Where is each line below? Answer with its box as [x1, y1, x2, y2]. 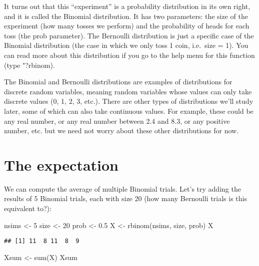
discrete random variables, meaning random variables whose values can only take [4, 86, 252, 96]
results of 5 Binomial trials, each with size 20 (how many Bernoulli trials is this [4, 193, 247, 204]
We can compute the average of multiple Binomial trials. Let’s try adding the [4, 183, 241, 194]
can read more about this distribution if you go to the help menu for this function [4, 49, 255, 60]
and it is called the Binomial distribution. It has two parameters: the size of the [4, 10, 248, 21]
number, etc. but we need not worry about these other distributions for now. [4, 125, 239, 136]
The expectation [4, 154, 118, 175]
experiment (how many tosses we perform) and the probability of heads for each [4, 20, 249, 31]
